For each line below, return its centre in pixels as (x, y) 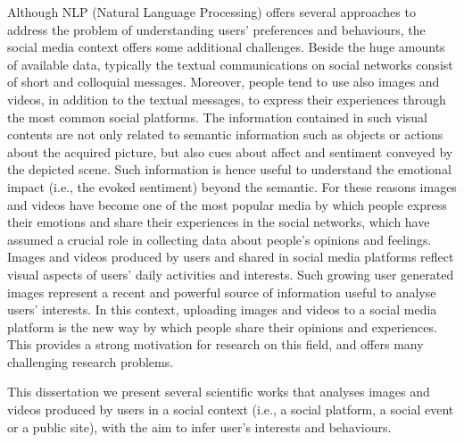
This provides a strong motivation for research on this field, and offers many (215, 344)
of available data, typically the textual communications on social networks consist (230, 64)
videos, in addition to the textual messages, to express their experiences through (227, 99)
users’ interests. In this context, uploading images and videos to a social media (222, 309)
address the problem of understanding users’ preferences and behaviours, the (216, 29)
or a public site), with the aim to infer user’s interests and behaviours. (199, 426)
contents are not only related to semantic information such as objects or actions (225, 134)
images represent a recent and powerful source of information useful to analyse (222, 292)
